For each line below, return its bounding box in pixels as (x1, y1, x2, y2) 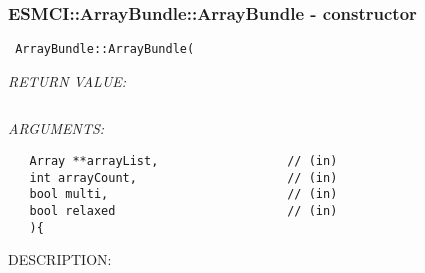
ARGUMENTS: (8, 118, 105, 139)
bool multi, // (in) (29, 187, 338, 202)
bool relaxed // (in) (29, 204, 338, 219)
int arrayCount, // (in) (29, 170, 338, 185)
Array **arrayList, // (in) (29, 154, 338, 169)
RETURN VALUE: (8, 70, 127, 91)
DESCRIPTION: (8, 249, 112, 270)
